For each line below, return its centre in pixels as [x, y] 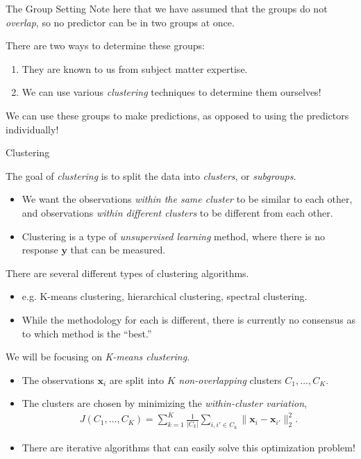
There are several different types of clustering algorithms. [127, 273]
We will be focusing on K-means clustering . [98, 357]
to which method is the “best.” [87, 333]
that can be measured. [118, 250]
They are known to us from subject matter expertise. [135, 68]
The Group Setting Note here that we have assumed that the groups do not [167, 8]
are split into [137, 379]
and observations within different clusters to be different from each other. [177, 212]
